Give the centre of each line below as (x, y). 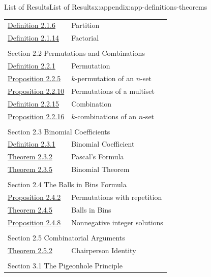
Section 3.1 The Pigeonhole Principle (65, 265)
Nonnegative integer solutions (117, 222)
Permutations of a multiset (113, 91)
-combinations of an (106, 116)
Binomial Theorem (100, 169)
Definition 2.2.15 (33, 103)
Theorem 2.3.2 (30, 157)
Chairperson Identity (104, 250)
